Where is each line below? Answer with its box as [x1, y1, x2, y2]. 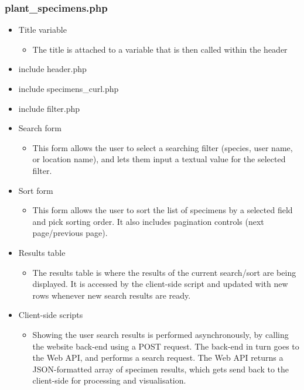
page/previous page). [32, 227, 108, 239]
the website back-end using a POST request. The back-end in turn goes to [32, 340, 299, 352]
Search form [18, 122, 62, 134]
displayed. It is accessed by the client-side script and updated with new [32, 278, 288, 290]
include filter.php [18, 102, 80, 114]
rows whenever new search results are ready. [32, 289, 191, 301]
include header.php [18, 63, 87, 75]
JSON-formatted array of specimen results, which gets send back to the [32, 362, 289, 375]
